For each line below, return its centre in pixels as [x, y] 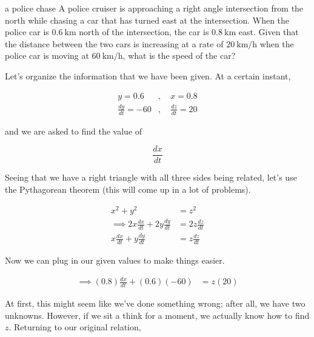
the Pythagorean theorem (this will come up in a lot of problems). [128, 189]
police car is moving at [47, 55]
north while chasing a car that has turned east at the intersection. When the [147, 20]
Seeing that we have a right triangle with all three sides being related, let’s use [151, 177]
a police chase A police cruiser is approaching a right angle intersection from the [154, 8]
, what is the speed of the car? [179, 55]
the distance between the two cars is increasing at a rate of [114, 43]
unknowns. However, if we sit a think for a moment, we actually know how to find [157, 315]
